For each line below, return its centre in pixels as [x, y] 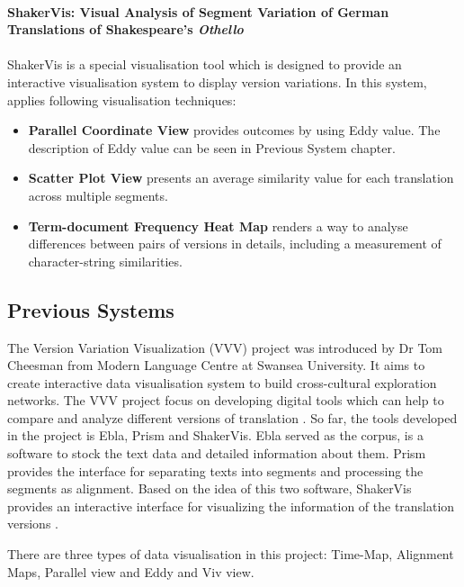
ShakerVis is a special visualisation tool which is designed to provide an [205, 64]
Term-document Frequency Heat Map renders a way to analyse [218, 226]
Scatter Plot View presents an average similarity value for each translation [241, 178]
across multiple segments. [98, 195]
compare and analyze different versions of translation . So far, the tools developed [232, 417]
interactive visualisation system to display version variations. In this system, [217, 81]
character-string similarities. [105, 261]
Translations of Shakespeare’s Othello [125, 29]
